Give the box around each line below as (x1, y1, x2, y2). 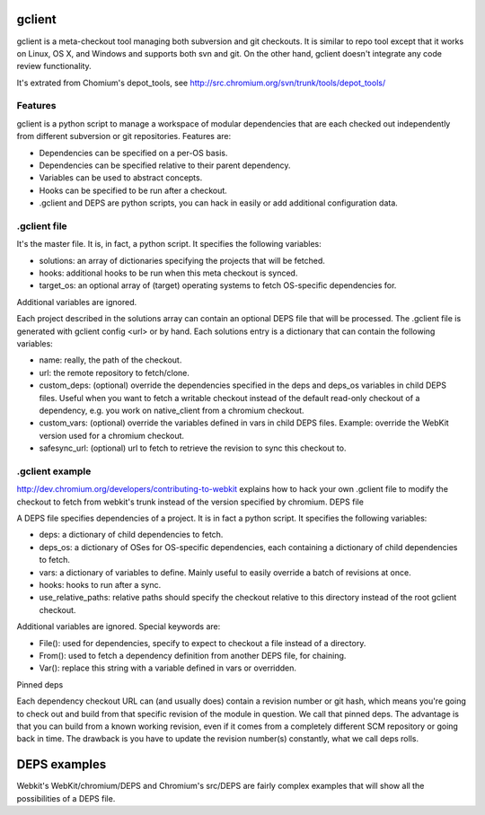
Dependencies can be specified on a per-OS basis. (39, 147, 228, 158)
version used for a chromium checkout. (39, 430, 184, 441)
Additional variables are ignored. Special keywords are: (16, 621, 221, 632)
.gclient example (16, 465, 92, 478)
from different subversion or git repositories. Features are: (16, 131, 232, 142)
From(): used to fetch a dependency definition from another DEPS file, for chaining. (39, 651, 347, 661)
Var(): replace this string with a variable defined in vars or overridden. (39, 662, 296, 673)
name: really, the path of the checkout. (39, 355, 182, 365)
